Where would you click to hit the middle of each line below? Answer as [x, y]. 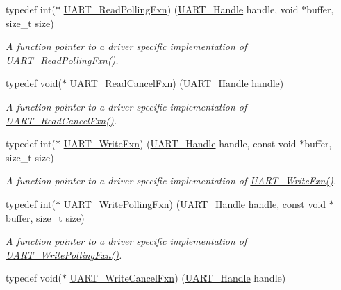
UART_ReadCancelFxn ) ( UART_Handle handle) [177, 83]
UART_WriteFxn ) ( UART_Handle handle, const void [180, 144]
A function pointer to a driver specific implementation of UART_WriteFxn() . [171, 180]
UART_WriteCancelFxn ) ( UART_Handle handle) [178, 278]
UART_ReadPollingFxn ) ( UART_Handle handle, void [181, 9]
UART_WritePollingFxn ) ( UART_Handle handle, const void [195, 203]
